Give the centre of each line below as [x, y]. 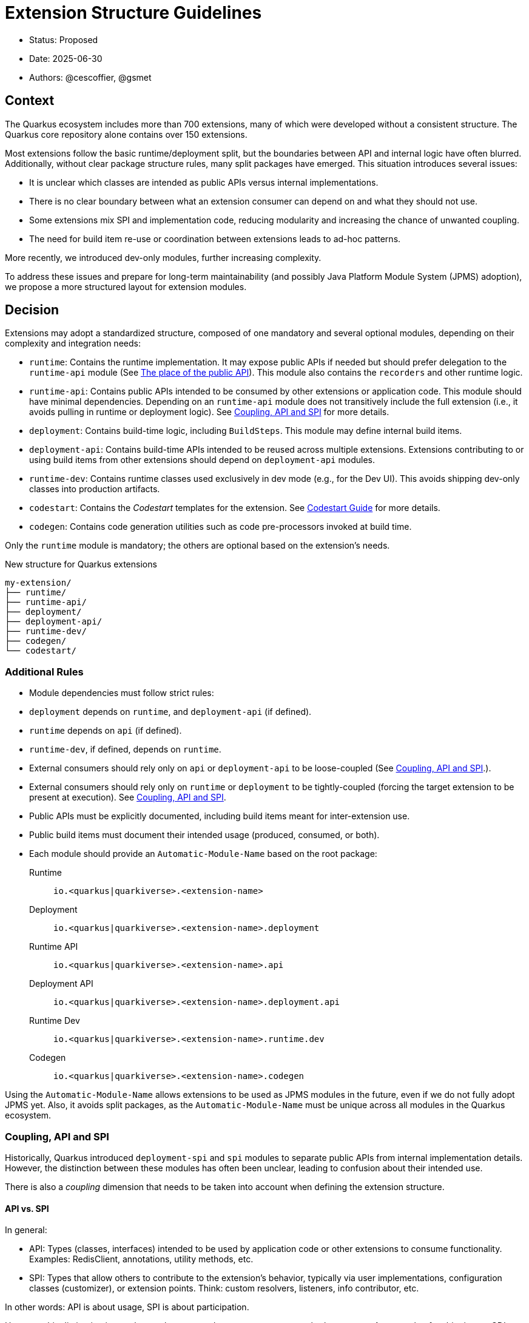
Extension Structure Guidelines [133, 13]
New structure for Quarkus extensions [81, 564]
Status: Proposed [64, 39]
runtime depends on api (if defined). [106, 731]
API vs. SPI [27, 1208]
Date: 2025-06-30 [66, 58]
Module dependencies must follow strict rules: [122, 693]
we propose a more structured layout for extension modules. [126, 286]
